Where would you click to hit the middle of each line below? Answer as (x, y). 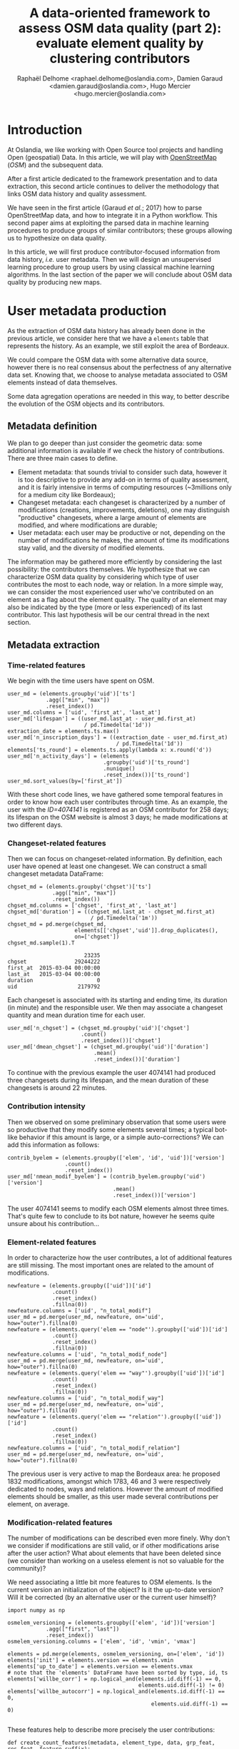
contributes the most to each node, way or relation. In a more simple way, (115, 585)
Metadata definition (52, 426)
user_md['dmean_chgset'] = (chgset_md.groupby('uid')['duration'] (108, 1047)
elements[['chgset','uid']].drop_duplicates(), (147, 931)
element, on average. (39, 1504)
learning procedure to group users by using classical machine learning (111, 267)
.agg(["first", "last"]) (82, 1629)
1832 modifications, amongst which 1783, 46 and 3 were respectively (109, 1482)
